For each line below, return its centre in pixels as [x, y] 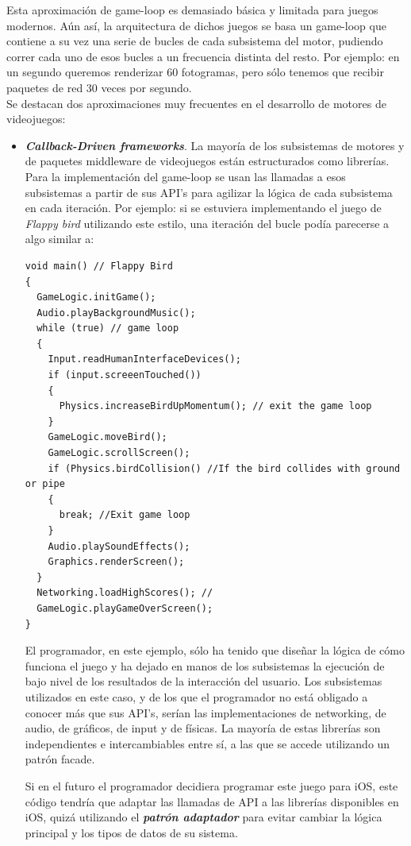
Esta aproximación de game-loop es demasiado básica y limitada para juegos [192, 10]
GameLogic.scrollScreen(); [119, 453]
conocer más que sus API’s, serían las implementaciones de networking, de [205, 712]
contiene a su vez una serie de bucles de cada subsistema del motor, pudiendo [195, 41]
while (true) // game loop [108, 328]
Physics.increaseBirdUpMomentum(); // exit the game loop [215, 406]
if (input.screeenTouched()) [125, 375]
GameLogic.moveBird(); [108, 437]
